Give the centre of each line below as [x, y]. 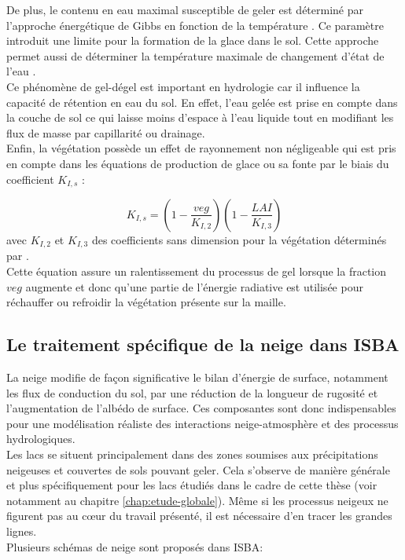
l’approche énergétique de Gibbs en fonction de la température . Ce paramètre [195, 25]
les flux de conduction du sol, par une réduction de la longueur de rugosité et [192, 392]
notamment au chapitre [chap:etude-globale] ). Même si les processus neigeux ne [197, 500]
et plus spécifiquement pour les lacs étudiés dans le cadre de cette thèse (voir [192, 485]
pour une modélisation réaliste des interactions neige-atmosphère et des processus [202, 423]
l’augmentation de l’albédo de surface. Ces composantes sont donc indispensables [201, 408]
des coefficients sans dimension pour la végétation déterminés [239, 239]
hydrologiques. [41, 439]
